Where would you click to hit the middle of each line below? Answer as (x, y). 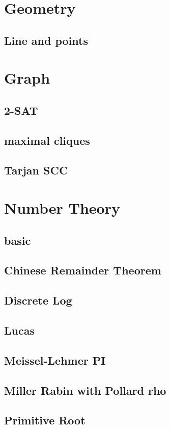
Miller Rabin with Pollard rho (85, 390)
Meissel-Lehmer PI (55, 360)
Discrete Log (38, 300)
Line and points (46, 40)
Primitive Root (45, 420)
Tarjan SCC (36, 170)
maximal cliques (47, 140)
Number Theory (62, 208)
